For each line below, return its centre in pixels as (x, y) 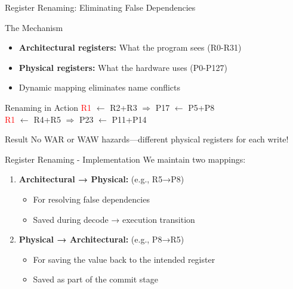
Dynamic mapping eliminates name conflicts (100, 87)
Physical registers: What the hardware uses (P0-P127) (123, 67)
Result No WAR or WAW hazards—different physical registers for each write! (147, 139)
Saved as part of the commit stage (95, 279)
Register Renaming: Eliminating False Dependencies (100, 7)
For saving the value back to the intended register (124, 259)
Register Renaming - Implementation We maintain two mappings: (125, 159)
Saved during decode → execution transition (114, 219)
